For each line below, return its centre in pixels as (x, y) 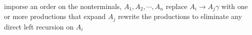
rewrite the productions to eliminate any (180, 16)
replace (176, 6)
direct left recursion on (39, 26)
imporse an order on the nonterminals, (63, 6)
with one (234, 6)
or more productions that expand (55, 16)
